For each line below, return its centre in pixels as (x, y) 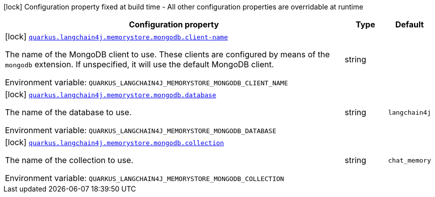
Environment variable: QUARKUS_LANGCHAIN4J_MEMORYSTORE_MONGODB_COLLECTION (145, 178)
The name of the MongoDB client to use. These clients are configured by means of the (167, 54)
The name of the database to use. (68, 112)
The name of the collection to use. (69, 160)
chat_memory (409, 160)
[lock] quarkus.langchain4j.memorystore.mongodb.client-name (116, 36)
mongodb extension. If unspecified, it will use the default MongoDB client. (140, 64)
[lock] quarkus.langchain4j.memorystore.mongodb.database (111, 94)
